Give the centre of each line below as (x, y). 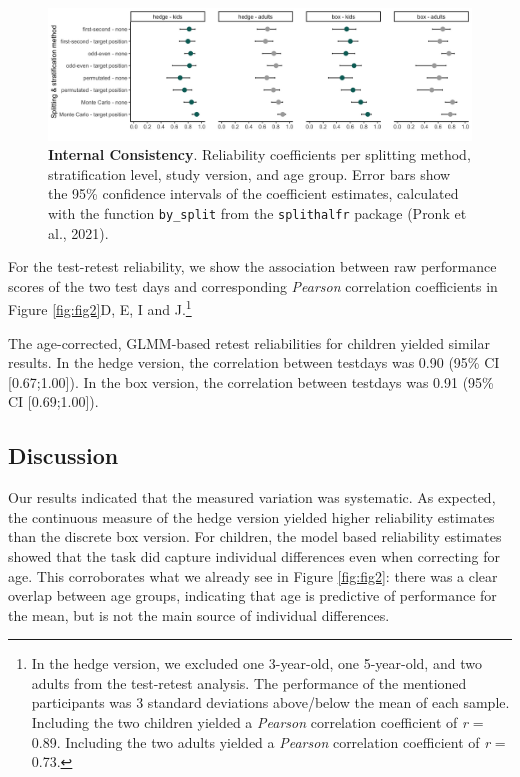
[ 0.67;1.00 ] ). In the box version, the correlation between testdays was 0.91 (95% (251, 381)
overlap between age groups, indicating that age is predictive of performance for (252, 595)
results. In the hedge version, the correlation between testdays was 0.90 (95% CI (254, 362)
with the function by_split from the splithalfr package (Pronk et (257, 212)
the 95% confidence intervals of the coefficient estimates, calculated (253, 193)
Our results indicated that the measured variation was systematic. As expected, (252, 497)
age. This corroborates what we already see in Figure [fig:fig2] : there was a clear (253, 575)
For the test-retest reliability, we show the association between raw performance (252, 266)
